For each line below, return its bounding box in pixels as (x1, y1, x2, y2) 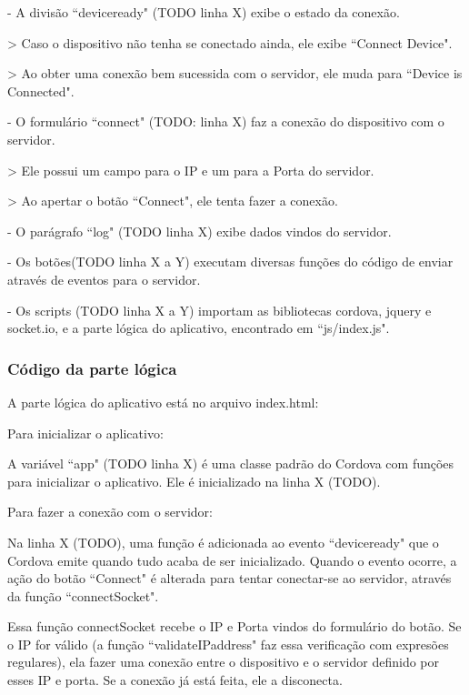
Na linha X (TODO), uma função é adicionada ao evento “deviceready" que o (7, 532, 439, 551)
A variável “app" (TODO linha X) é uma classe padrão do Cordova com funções (7, 454, 454, 473)
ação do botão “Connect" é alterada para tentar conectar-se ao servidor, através (7, 569, 452, 588)
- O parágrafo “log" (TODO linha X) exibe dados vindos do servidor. (7, 221, 392, 240)
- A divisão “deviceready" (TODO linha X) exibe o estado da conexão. (7, 3, 400, 21)
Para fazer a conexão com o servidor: (7, 502, 213, 521)
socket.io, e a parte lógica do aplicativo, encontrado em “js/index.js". (7, 318, 390, 337)
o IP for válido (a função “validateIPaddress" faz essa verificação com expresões (7, 634, 449, 653)
